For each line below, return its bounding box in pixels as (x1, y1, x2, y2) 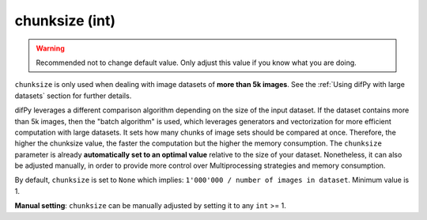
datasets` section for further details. (14, 91, 132, 101)
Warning (36, 44, 65, 53)
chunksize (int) (14, 12, 116, 29)
